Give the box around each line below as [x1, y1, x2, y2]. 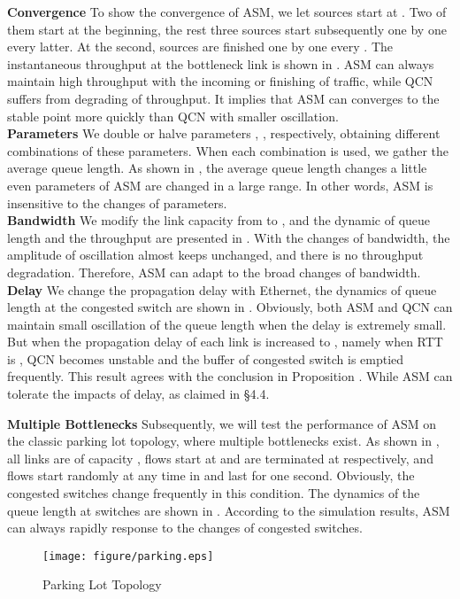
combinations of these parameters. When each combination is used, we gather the [7, 141, 449, 159]
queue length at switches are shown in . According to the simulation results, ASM [7, 501, 450, 519]
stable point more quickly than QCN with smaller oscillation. [7, 106, 339, 125]
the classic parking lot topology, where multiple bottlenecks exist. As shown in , [7, 432, 440, 450]
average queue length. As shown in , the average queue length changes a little [7, 159, 427, 177]
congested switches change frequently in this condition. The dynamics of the [7, 484, 420, 502]
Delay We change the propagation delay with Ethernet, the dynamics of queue [7, 280, 437, 299]
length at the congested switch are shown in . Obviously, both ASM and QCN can [7, 298, 453, 316]
